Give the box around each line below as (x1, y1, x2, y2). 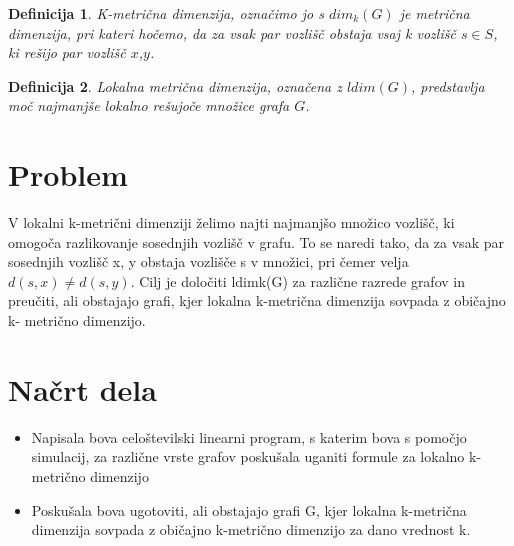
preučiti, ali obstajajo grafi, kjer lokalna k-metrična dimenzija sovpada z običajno (8, 290, 506, 311)
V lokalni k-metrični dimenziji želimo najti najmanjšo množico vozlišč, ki (8, 212, 455, 233)
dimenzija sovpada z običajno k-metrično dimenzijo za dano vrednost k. (31, 519, 471, 540)
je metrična (399, 3, 470, 23)
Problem (8, 154, 128, 195)
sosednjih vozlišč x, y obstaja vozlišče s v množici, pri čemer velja (8, 251, 409, 272)
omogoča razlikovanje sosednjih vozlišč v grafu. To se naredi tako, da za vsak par (8, 231, 504, 252)
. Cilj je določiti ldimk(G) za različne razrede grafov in (130, 270, 465, 291)
